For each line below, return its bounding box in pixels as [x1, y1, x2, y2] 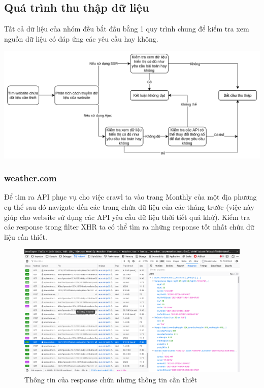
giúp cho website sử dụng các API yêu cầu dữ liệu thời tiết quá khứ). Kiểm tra [4, 211, 250, 222]
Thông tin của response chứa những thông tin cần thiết [24, 374, 197, 384]
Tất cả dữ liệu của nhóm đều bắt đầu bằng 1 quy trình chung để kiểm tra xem [4, 23, 249, 34]
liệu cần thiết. [4, 231, 47, 242]
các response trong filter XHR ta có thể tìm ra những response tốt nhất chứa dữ [4, 221, 254, 232]
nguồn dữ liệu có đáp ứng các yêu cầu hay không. [4, 33, 158, 44]
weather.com [4, 172, 57, 184]
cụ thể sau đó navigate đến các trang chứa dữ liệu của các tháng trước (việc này [4, 201, 254, 212]
